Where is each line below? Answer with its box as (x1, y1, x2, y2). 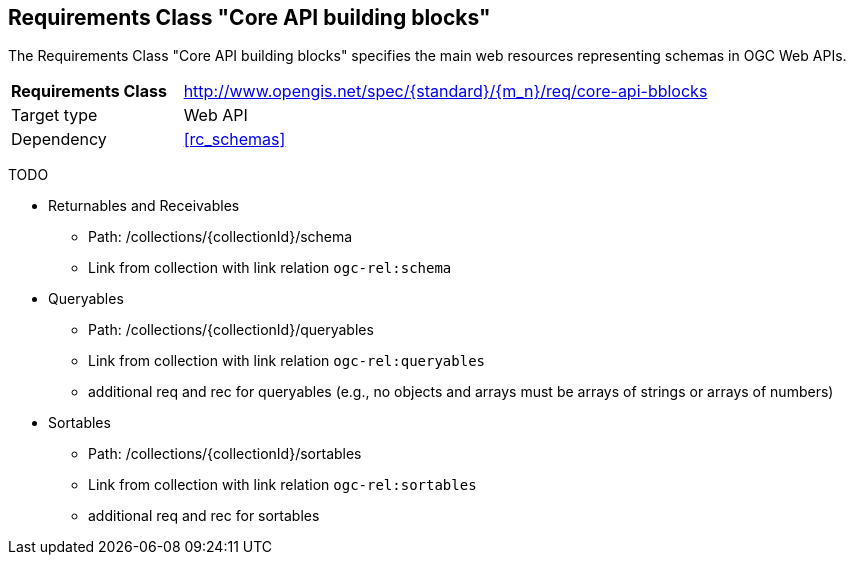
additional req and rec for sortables (88, 507, 320, 525)
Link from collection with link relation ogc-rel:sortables (88, 476, 477, 494)
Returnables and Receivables (48, 197, 240, 215)
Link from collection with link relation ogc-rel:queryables (88, 352, 485, 370)
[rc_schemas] (183, 129, 286, 150)
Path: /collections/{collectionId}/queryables (88, 321, 374, 339)
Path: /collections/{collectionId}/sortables (88, 445, 362, 463)
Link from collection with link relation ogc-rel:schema (88, 259, 452, 277)
